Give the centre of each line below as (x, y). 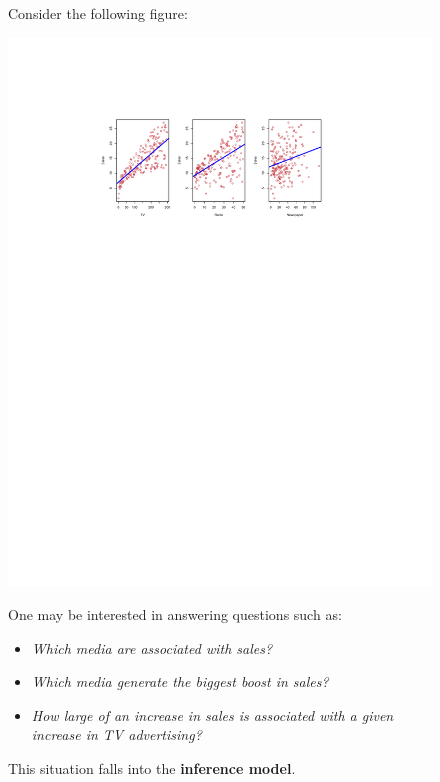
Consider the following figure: (98, 13)
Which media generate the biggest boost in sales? (180, 681)
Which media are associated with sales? (152, 647)
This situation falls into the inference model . (152, 768)
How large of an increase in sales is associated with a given (212, 714)
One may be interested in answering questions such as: (175, 614)
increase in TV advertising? (116, 734)
